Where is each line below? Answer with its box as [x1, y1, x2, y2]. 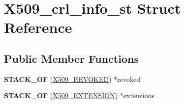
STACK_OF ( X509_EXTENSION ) [4, 90, 118, 101]
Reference [4, 17, 72, 37]
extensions [123, 90, 154, 101]
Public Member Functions [4, 51, 139, 66]
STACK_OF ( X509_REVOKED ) [4, 74, 112, 84]
